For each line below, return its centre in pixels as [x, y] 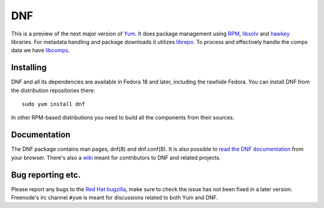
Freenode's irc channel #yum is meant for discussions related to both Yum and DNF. [115, 197]
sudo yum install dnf [53, 104]
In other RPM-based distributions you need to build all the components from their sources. [123, 118]
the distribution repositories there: [53, 90]
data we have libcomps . [40, 50]
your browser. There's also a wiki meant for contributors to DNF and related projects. [116, 158]
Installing [29, 68]
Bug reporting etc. [46, 175]
